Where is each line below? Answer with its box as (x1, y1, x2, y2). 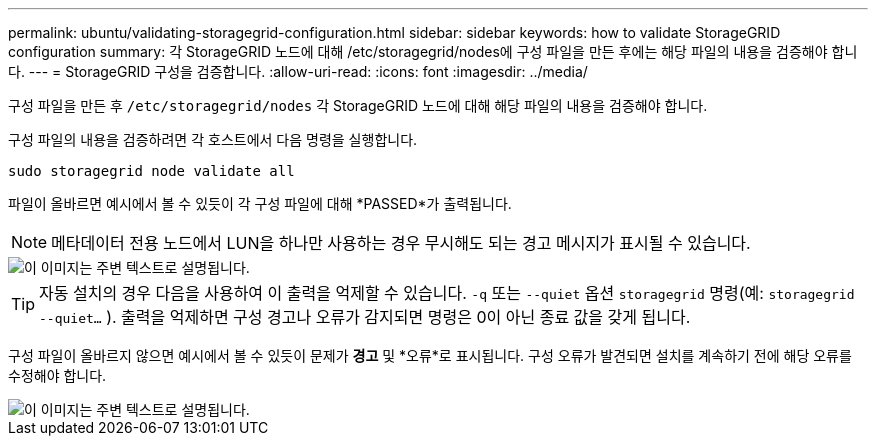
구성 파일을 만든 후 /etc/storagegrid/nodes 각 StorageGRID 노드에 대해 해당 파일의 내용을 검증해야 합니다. (8, 97, 708, 114)
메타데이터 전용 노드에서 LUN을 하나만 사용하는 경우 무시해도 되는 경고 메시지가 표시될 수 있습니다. (51, 233, 751, 253)
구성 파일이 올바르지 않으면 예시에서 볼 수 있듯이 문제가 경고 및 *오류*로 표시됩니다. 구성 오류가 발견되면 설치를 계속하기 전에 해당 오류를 (8, 347, 852, 364)
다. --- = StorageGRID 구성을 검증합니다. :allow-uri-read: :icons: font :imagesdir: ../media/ (8, 63, 588, 80)
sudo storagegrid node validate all (8, 163, 295, 179)
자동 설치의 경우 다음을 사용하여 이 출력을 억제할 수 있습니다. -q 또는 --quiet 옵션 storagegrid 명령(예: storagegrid (39, 283, 855, 303)
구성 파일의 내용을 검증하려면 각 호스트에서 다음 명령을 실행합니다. (8, 131, 418, 148)
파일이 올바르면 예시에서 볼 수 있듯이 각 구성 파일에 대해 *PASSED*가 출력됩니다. (8, 195, 512, 212)
